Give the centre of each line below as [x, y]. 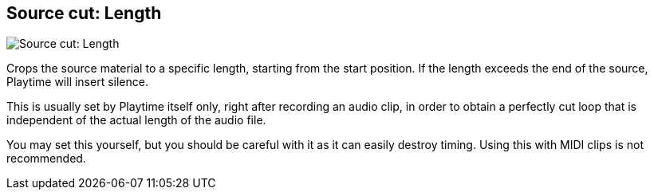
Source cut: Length [84, 13]
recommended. [46, 159]
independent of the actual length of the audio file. [136, 120]
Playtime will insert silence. [77, 82]
